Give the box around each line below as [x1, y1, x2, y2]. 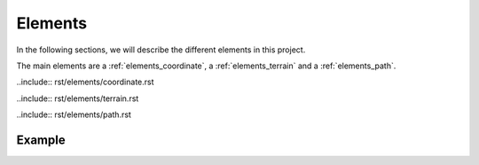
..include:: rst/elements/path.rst [16, 109, 132, 120]
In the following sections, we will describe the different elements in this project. [16, 44, 306, 55]
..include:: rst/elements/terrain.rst [16, 93, 139, 104]
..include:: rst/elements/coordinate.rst [16, 76, 154, 88]
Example [16, 132, 66, 147]
